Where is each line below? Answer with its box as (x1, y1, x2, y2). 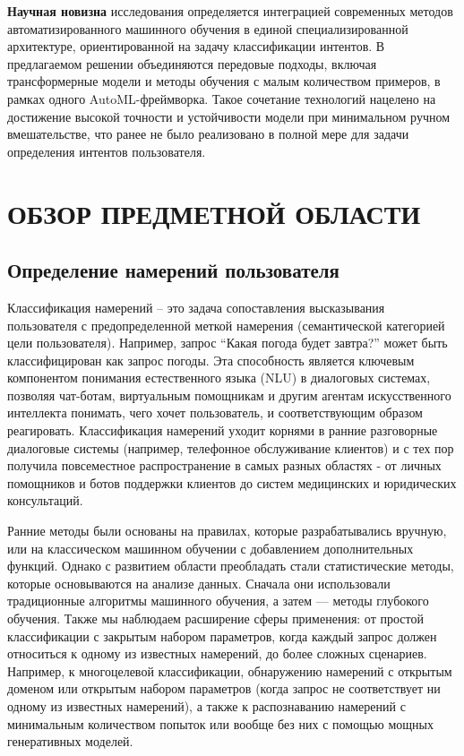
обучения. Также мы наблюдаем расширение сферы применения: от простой (7, 609, 424, 628)
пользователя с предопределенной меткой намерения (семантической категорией (7, 315, 445, 334)
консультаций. (7, 491, 83, 510)
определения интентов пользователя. (7, 142, 206, 160)
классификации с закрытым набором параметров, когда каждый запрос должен (7, 626, 437, 645)
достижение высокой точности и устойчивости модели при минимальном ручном (7, 107, 451, 125)
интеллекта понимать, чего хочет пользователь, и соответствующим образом (7, 403, 423, 422)
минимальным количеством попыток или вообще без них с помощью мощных (7, 714, 434, 733)
